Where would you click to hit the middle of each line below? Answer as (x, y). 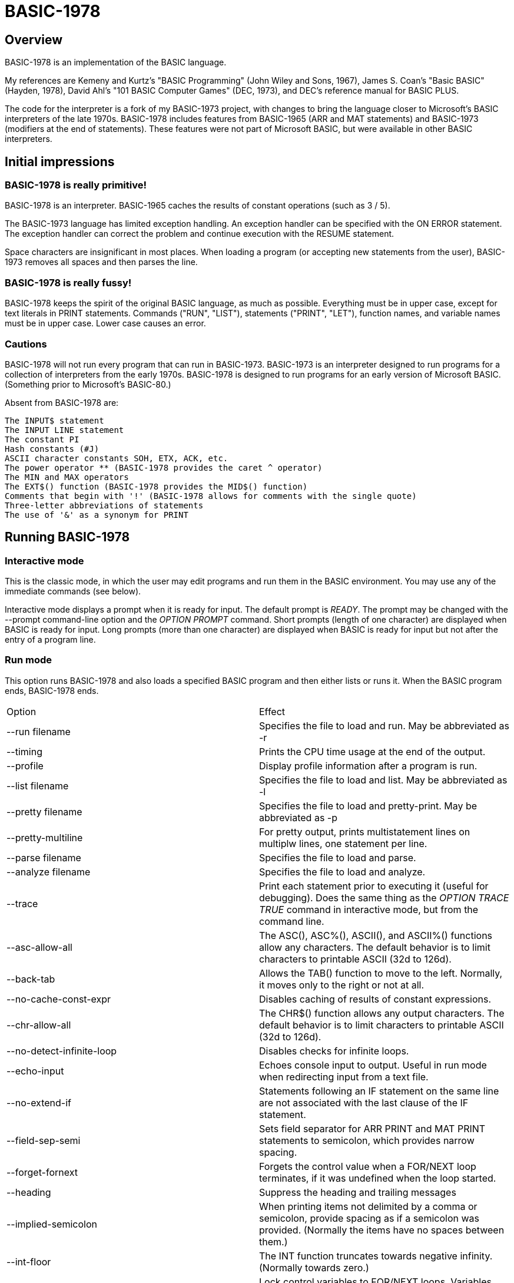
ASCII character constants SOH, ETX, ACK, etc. (117, 458)
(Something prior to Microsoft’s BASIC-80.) (88, 384)
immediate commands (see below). (73, 591)
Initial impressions (60, 161)
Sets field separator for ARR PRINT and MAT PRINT (372, 1128)
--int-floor (29, 1261)
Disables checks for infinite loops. (334, 1051)
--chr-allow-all (39, 1025)
